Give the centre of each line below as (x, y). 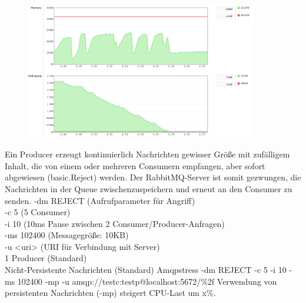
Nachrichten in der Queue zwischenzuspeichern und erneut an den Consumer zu (149, 188)
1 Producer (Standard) (46, 258)
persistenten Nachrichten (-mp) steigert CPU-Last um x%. (110, 293)
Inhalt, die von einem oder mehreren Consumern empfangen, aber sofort (135, 165)
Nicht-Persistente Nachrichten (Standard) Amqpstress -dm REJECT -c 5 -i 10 (146, 270)
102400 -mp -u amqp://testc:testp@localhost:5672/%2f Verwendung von (147, 281)
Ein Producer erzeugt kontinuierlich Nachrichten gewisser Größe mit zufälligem (147, 154)
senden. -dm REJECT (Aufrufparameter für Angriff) (100, 200)
